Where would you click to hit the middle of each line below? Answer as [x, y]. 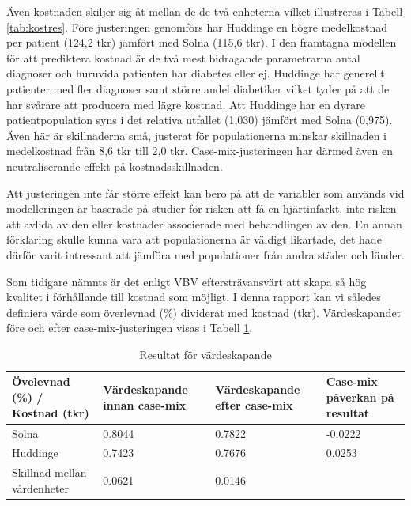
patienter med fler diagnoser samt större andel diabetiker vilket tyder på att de [198, 88]
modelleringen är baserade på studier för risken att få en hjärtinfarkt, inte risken [202, 208]
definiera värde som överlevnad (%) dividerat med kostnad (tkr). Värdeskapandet [204, 312]
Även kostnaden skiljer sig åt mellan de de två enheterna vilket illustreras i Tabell [205, 11]
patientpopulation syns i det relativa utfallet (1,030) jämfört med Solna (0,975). [200, 120]
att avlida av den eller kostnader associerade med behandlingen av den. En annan [204, 223]
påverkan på [360, 397]
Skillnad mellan [49, 472]
